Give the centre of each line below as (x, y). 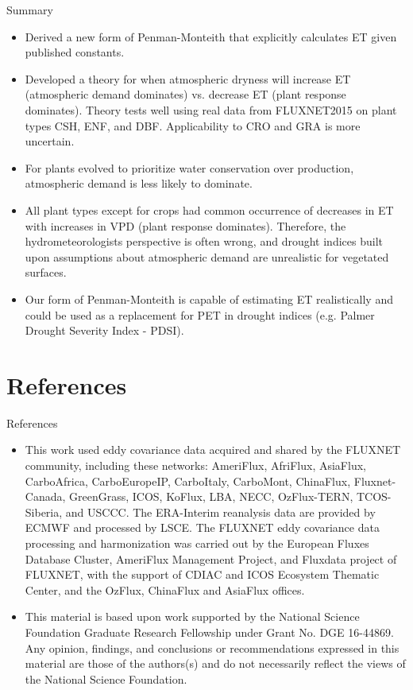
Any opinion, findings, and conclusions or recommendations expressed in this (212, 647)
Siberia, (44, 512)
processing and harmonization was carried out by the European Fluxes (197, 543)
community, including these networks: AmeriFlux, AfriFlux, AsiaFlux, (195, 465)
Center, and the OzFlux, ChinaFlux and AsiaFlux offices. (165, 589)
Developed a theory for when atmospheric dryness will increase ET (188, 78)
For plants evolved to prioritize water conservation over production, (189, 167)
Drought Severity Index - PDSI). (104, 330)
